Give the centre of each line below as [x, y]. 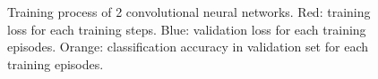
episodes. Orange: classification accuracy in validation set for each [188, 47]
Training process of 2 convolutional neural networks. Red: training [189, 12]
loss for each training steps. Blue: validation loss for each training [187, 29]
